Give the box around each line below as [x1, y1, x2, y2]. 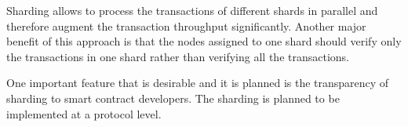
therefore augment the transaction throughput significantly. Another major [6, 17, 366, 34]
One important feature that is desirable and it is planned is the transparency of [6, 74, 389, 91]
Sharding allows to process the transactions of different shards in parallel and [6, 2, 378, 18]
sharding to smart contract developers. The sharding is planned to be [6, 89, 340, 106]
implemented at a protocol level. [6, 105, 162, 122]
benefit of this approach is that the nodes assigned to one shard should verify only [6, 33, 402, 49]
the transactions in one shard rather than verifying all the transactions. [6, 48, 349, 64]
